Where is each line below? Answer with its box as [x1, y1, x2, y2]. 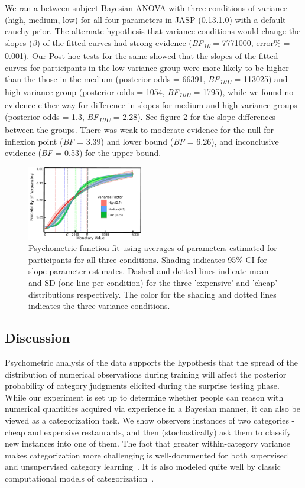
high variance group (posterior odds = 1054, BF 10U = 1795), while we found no [5, 86, 294, 100]
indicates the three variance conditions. [28, 300, 170, 312]
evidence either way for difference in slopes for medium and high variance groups [5, 99, 297, 111]
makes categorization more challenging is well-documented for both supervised [5, 448, 288, 461]
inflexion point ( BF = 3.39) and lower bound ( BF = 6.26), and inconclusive [5, 135, 279, 147]
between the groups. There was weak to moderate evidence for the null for [5, 123, 274, 136]
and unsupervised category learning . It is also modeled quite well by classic [5, 460, 281, 473]
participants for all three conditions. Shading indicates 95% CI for [28, 253, 268, 265]
